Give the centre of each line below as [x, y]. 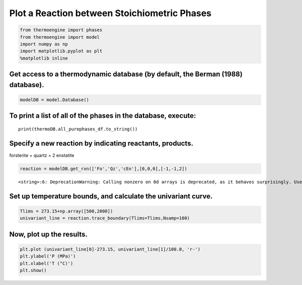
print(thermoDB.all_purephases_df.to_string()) [78, 129]
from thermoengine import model [60, 37]
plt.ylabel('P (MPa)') [48, 256]
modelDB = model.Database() [54, 100]
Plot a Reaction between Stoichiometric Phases [110, 13]
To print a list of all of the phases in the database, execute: [103, 116]
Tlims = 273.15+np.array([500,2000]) [66, 211]
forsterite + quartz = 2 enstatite [42, 155]
